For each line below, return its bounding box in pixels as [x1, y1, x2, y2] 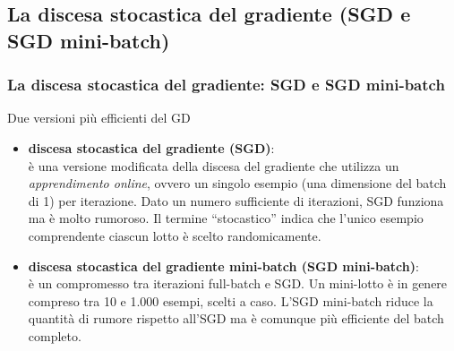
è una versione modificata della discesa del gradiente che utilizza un [28, 156, 399, 175]
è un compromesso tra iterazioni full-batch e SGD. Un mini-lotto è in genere [28, 274, 448, 293]
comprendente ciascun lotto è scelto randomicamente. [28, 226, 321, 244]
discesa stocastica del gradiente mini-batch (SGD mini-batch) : [28, 256, 419, 275]
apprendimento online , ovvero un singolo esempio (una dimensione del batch [28, 174, 447, 193]
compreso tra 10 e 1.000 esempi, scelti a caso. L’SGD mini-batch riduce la [28, 291, 433, 310]
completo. [28, 326, 81, 345]
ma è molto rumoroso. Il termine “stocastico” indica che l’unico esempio [28, 209, 424, 227]
